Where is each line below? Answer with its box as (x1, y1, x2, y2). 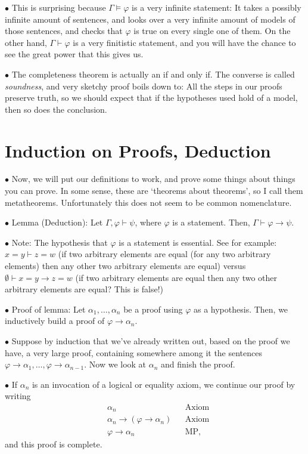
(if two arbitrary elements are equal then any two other (75, 271, 278, 283)
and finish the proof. (161, 358, 235, 370)
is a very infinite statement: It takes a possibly (132, 1, 301, 13)
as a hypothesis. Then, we (193, 302, 288, 315)
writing (5, 390, 31, 402)
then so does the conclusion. (5, 103, 107, 115)
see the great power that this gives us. (5, 48, 144, 60)
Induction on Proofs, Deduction (5, 138, 271, 162)
